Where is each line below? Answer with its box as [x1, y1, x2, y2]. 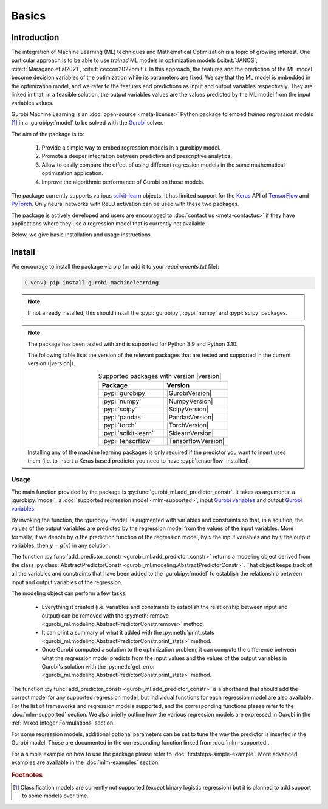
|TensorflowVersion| [166, 437, 225, 446]
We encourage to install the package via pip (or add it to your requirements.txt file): [11, 263, 220, 270]
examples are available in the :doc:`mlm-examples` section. [11, 759, 160, 766]
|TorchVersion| [166, 421, 209, 430]
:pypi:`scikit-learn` [101, 429, 154, 438]
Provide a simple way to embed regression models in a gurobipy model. [41, 143, 221, 151]
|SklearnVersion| [166, 429, 214, 438]
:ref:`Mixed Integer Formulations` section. [11, 719, 115, 726]
